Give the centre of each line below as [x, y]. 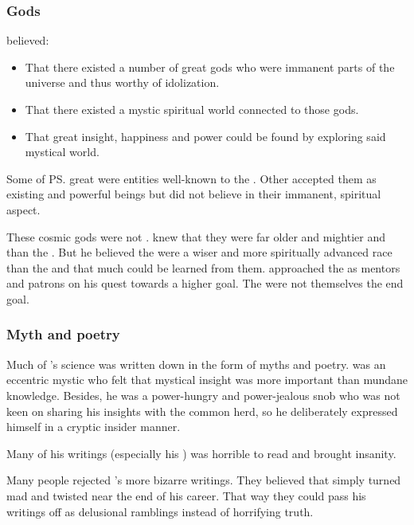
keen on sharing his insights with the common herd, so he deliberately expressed [202, 411]
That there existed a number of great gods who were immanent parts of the [210, 67]
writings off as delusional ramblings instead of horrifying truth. [160, 511]
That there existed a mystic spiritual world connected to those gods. [192, 109]
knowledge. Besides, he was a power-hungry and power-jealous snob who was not [203, 395]
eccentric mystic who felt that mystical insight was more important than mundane [207, 380]
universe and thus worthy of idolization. [122, 82]
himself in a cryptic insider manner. [94, 427]
